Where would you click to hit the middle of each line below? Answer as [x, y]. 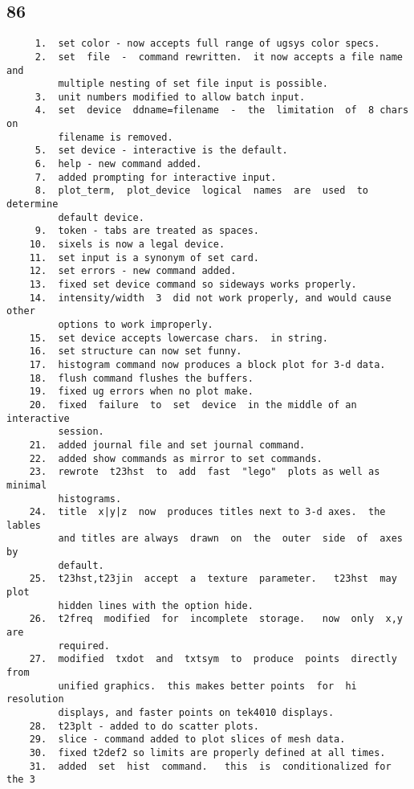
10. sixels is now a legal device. [127, 245]
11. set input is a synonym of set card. [144, 258]
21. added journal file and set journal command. [167, 445]
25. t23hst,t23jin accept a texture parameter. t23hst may [213, 579]
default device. [101, 217]
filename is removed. [116, 137]
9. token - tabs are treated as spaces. [147, 231]
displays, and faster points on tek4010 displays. [196, 713]
